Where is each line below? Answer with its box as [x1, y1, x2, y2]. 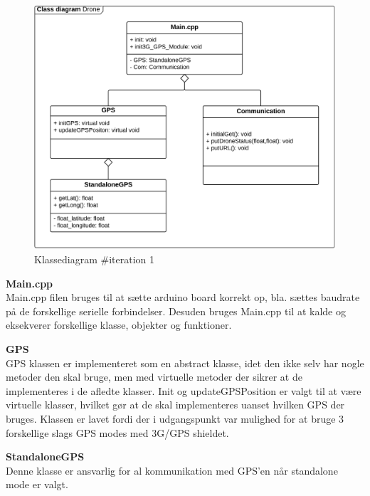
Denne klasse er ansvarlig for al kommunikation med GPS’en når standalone [6, 463, 338, 477]
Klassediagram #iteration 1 [34, 252, 155, 267]
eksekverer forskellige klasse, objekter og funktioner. [6, 317, 232, 332]
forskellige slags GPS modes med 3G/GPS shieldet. [6, 425, 229, 440]
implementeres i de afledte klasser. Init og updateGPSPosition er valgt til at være [6, 383, 361, 398]
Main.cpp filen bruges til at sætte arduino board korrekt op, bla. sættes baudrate [6, 290, 360, 305]
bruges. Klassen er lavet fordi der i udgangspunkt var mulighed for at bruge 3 [6, 411, 344, 426]
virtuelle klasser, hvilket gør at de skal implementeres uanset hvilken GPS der [6, 397, 345, 412]
